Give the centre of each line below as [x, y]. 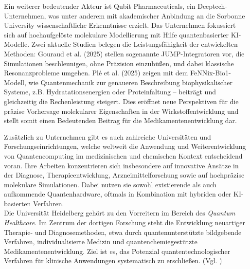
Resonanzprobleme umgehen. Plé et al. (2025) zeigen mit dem [96, 73]
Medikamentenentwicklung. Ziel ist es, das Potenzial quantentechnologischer [117, 251]
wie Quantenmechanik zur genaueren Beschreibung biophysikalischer [130, 82]
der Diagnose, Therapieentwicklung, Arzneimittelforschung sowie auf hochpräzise [124, 175]
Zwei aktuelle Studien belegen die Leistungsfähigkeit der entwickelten [134, 44]
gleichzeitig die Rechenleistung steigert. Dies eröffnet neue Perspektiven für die [121, 101]
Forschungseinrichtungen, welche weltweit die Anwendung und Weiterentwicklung [125, 146]
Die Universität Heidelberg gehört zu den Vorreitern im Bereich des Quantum [120, 213]
